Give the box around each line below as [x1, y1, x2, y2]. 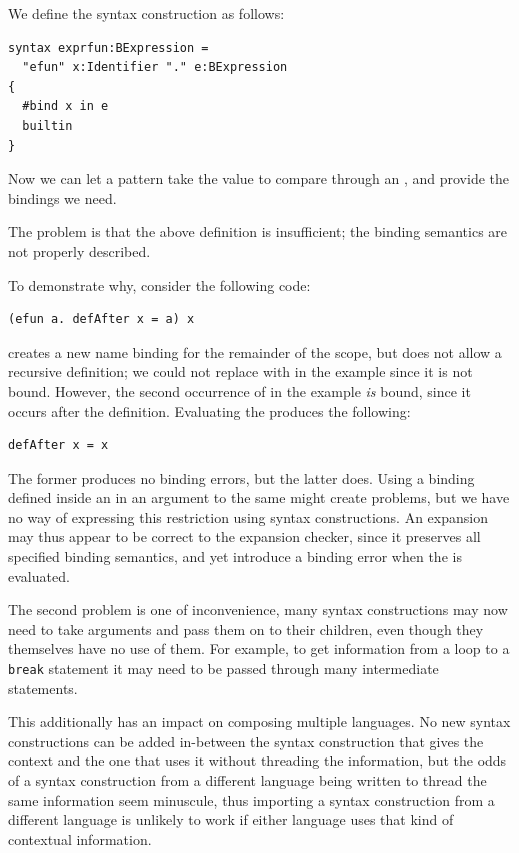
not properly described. [8, 240, 151, 261]
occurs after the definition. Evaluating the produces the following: [8, 400, 411, 421]
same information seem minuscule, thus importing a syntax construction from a [8, 789, 495, 810]
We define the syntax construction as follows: [8, 3, 285, 23]
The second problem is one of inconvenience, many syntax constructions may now [8, 599, 508, 620]
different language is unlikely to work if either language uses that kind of [8, 809, 454, 830]
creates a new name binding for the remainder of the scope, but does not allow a [8, 341, 502, 362]
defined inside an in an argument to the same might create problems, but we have [8, 487, 510, 508]
